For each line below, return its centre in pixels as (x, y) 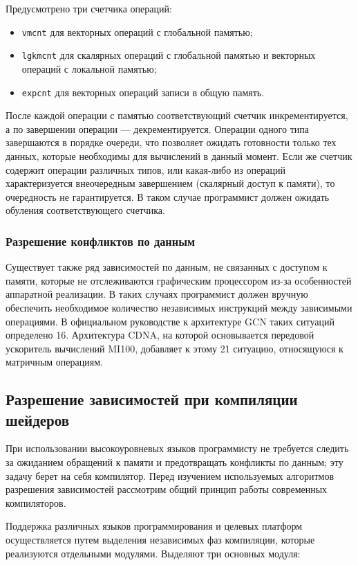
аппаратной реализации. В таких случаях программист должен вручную (157, 294)
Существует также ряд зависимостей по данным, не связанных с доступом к (167, 267)
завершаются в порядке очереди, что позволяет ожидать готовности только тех (171, 142)
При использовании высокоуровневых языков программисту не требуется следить (177, 448)
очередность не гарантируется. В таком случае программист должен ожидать (168, 196)
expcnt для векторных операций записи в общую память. (143, 92)
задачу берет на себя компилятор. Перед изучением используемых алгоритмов (170, 475)
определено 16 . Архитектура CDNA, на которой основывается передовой (160, 335)
